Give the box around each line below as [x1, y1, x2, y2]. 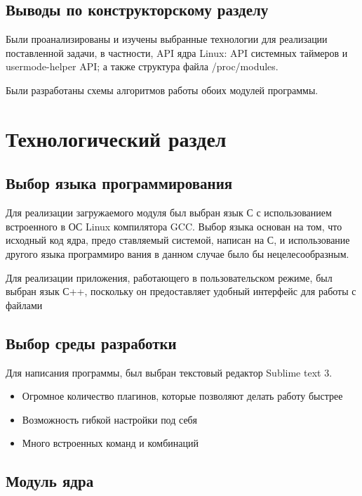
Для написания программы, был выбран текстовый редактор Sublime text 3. [6, 365, 333, 379]
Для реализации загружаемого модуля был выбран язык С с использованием [6, 205, 332, 220]
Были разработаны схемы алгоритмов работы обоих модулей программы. [6, 82, 319, 97]
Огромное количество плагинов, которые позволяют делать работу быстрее [22, 389, 343, 403]
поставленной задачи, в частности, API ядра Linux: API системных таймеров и [6, 45, 348, 60]
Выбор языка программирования [6, 172, 233, 194]
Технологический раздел [6, 124, 227, 152]
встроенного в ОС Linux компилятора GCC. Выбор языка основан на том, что [6, 218, 342, 233]
